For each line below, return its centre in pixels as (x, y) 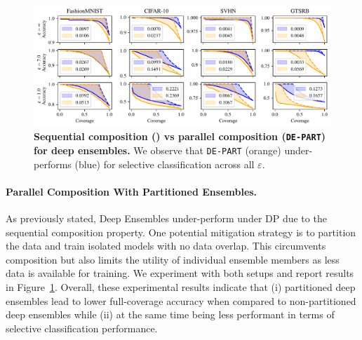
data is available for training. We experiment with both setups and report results (180, 273)
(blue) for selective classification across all (165, 164)
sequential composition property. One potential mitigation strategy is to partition (181, 232)
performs (53, 164)
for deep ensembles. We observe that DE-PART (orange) (157, 150)
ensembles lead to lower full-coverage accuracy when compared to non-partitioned (181, 300)
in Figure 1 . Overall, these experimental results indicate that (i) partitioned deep (181, 286)
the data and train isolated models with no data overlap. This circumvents (166, 246)
